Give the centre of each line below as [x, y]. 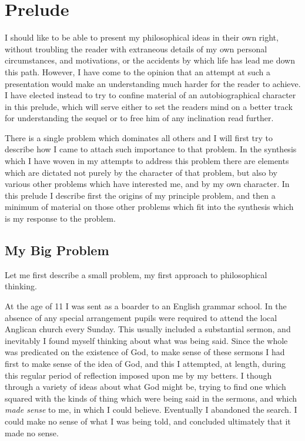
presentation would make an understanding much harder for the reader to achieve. [153, 83]
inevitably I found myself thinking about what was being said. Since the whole [146, 340]
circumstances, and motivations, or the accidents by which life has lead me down [150, 60]
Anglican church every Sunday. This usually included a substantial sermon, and [148, 329]
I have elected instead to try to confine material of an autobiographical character [150, 95]
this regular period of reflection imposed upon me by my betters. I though [138, 375]
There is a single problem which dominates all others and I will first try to [139, 137]
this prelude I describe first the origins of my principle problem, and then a [140, 195]
